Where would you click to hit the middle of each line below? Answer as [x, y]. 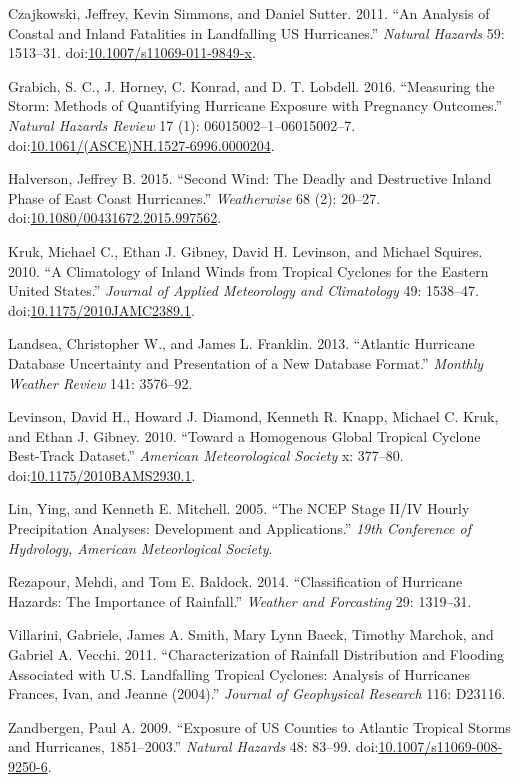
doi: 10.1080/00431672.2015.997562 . [115, 217]
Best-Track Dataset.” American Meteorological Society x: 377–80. [206, 455]
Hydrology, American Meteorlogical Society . [140, 547]
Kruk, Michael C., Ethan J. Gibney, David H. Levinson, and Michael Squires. [245, 250]
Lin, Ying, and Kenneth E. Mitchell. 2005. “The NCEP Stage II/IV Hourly [239, 508]
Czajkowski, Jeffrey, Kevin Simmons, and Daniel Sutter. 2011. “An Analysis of [249, 13]
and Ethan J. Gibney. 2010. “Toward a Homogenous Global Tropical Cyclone [244, 435]
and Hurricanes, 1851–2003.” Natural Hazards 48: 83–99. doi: [193, 746]
